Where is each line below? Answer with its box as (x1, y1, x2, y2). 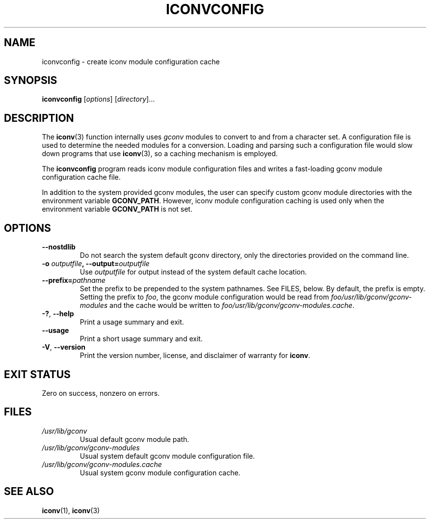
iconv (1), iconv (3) (42, 506, 100, 515)
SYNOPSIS (4, 74, 57, 87)
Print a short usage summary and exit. (80, 334, 203, 343)
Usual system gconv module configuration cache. (80, 468, 241, 477)
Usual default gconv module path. (80, 435, 189, 443)
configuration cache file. (42, 173, 121, 182)
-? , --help (42, 309, 74, 318)
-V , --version (42, 343, 85, 352)
